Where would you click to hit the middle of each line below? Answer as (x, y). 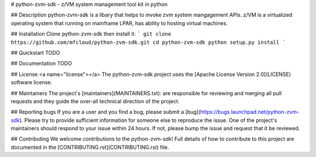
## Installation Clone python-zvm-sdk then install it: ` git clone (91, 34)
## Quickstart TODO (35, 53)
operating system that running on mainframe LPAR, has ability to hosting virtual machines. (119, 23)
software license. (32, 82)
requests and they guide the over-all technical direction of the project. (95, 101)
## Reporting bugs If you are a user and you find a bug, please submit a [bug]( (106, 112)
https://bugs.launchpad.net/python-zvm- (250, 112)
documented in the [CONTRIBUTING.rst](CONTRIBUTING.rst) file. (90, 147)
